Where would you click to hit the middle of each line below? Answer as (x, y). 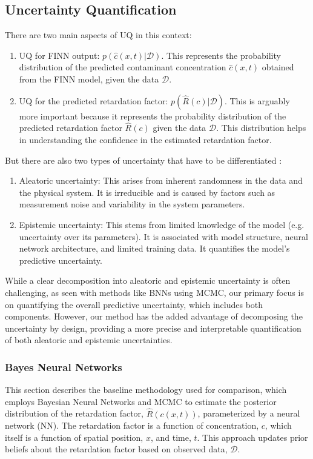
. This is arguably (257, 100)
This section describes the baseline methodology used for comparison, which (146, 390)
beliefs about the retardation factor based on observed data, (116, 449)
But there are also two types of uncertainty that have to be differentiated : (143, 160)
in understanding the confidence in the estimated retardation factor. (145, 139)
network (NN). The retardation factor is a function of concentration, (132, 425)
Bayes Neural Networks (64, 367)
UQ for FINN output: (59, 55)
